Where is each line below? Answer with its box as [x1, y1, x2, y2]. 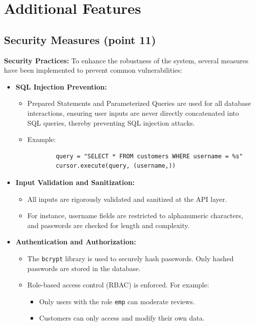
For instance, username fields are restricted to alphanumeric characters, [27, 210, 243, 221]
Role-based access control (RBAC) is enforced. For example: [27, 279, 209, 290]
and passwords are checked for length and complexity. [27, 220, 190, 230]
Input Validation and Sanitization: [15, 177, 135, 187]
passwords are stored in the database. [27, 263, 141, 273]
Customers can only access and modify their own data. [39, 313, 205, 323]
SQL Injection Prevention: [15, 81, 107, 92]
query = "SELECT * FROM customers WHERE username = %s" [55, 152, 243, 160]
